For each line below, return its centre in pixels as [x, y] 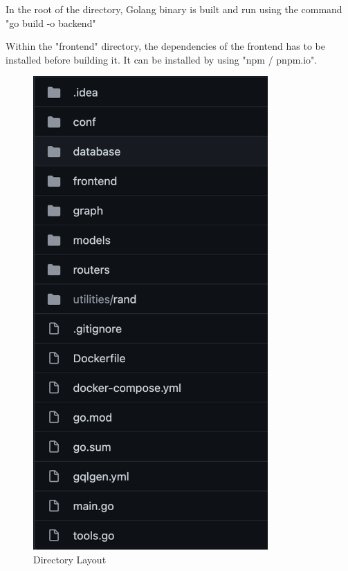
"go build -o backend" [51, 22]
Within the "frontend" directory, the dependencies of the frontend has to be [165, 46]
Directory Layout [70, 560]
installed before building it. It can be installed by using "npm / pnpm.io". [162, 59]
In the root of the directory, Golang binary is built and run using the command [174, 9]
